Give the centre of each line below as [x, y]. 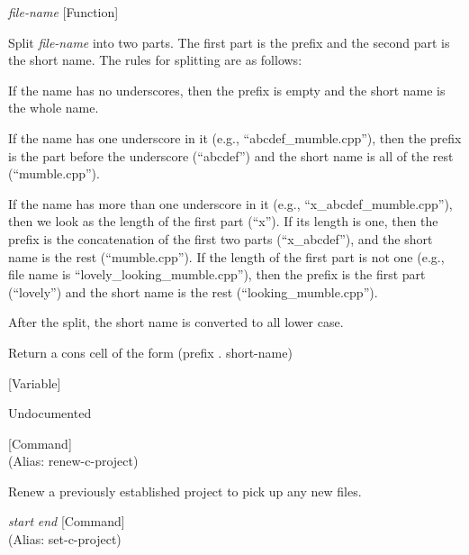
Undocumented [50, 413]
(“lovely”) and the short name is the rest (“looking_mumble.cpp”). [193, 291]
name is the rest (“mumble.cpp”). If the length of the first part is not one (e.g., [226, 256]
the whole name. [54, 108]
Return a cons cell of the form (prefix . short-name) [150, 352]
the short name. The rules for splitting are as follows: [155, 60]
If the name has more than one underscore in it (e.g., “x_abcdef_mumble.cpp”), [230, 203]
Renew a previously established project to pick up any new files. [185, 491]
